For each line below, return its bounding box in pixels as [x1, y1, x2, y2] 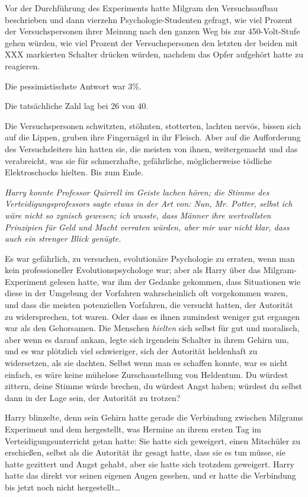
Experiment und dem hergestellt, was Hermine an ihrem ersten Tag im [5, 423, 262, 435]
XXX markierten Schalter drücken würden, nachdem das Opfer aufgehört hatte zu [5, 48, 303, 60]
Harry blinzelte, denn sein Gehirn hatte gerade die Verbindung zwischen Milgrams [5, 411, 303, 424]
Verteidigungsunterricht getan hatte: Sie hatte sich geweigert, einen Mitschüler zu [5, 434, 300, 447]
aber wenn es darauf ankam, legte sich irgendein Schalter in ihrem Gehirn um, [5, 333, 289, 345]
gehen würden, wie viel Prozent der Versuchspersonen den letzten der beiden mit [5, 36, 298, 49]
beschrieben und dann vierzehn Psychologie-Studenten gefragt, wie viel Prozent [5, 13, 293, 25]
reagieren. [5, 59, 40, 72]
